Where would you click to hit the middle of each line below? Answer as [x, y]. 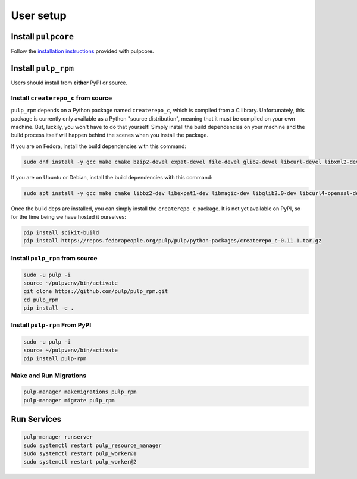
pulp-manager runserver [58, 437]
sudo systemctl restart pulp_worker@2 [80, 462]
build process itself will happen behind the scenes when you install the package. [110, 135]
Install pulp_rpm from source [54, 258]
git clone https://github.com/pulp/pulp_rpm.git [96, 292]
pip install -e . [49, 308]
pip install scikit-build [61, 232]
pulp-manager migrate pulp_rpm [69, 400]
